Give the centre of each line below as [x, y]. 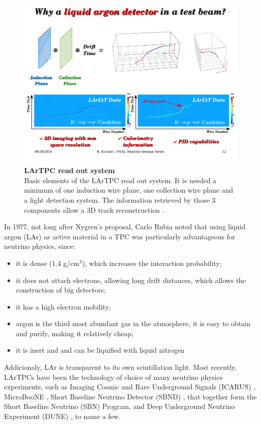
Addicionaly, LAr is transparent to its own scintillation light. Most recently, [120, 367]
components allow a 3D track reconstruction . [94, 209]
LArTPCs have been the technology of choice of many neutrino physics [113, 377]
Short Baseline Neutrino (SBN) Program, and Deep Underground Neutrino [119, 406]
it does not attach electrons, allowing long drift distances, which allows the [131, 280]
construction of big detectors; [61, 290]
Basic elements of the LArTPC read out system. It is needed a [120, 180]
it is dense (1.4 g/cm [47, 263]
